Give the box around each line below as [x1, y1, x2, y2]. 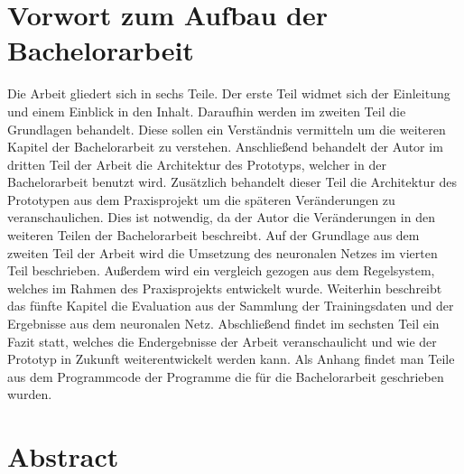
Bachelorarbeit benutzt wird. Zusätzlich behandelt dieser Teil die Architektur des [7, 172, 458, 191]
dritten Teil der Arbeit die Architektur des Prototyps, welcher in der [7, 154, 386, 173]
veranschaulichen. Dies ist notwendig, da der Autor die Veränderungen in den [7, 208, 435, 227]
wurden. [7, 385, 52, 404]
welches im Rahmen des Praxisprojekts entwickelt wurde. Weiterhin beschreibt [7, 278, 442, 297]
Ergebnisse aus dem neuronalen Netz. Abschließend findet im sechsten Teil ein [7, 314, 440, 333]
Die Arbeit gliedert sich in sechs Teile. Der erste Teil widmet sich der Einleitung [7, 84, 450, 103]
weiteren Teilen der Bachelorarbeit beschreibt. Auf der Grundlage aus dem [7, 226, 420, 245]
